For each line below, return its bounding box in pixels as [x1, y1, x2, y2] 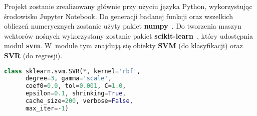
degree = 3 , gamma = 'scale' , [25, 75, 112, 82]
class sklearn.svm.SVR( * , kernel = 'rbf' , [4, 67, 141, 75]
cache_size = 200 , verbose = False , [25, 97, 133, 105]
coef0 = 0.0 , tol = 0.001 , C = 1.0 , [25, 82, 126, 90]
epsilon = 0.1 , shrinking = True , [25, 90, 126, 97]
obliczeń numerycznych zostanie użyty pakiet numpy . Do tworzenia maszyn [4, 21, 242, 31]
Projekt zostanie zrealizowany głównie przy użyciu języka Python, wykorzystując [4, 1, 252, 11]
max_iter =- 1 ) [25, 104, 69, 112]
